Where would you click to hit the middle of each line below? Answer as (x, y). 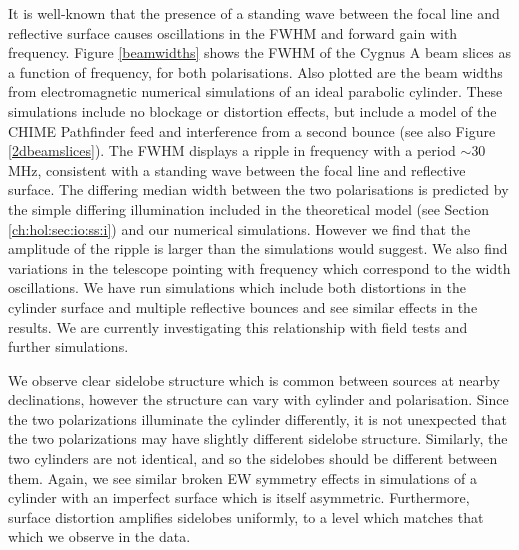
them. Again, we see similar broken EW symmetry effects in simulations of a (242, 477)
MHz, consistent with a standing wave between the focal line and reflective (237, 169)
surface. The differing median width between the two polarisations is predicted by (258, 189)
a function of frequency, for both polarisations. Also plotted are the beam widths (255, 71)
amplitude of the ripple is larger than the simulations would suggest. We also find (258, 248)
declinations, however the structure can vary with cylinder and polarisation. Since (258, 399)
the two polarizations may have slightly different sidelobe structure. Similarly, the (258, 438)
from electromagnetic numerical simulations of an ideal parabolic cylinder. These (255, 91)
